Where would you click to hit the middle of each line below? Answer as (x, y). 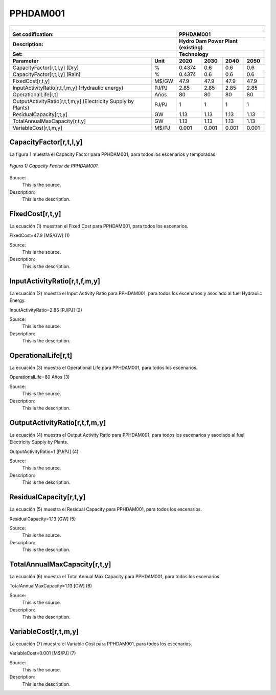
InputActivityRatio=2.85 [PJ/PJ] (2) (46, 310)
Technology (194, 54)
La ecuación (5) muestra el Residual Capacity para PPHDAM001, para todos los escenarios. (106, 509)
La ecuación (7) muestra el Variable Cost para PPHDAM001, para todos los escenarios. (101, 644)
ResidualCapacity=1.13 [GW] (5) (43, 519)
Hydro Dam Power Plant (208, 41)
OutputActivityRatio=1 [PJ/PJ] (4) (44, 452)
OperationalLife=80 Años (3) (40, 377)
